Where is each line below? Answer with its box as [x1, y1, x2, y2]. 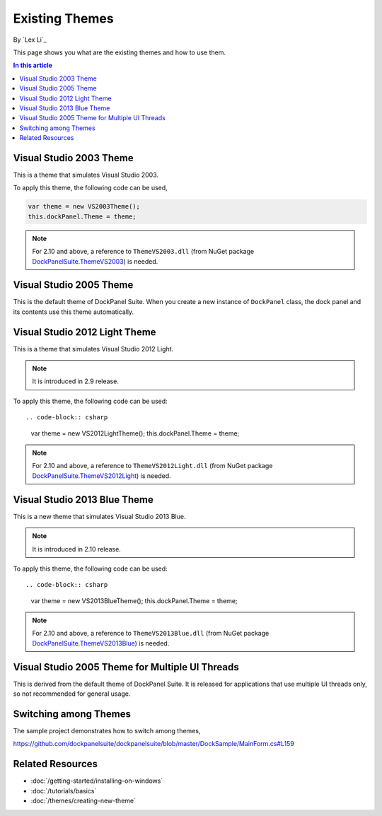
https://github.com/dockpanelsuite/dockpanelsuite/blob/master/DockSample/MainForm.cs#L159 [13, 740, 295, 748]
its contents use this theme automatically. [13, 308, 134, 316]
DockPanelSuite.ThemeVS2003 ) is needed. [32, 257, 158, 265]
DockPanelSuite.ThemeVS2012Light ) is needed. [32, 471, 171, 480]
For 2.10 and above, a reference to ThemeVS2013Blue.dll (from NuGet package [32, 629, 270, 638]
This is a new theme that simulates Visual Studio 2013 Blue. [13, 512, 186, 520]
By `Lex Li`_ [13, 35, 47, 44]
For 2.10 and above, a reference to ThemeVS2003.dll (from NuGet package [32, 247, 255, 256]
